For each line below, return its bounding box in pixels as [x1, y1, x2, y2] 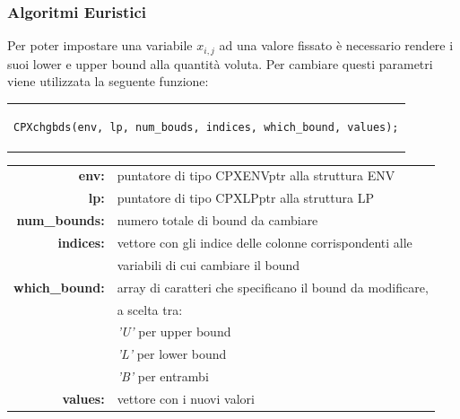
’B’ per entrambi [117, 367, 209, 386]
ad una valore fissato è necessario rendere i [219, 36, 454, 55]
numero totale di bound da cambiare [117, 211, 318, 230]
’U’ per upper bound [117, 322, 231, 341]
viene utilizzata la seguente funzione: [7, 72, 209, 91]
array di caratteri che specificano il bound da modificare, [117, 277, 429, 296]
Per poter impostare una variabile [7, 36, 193, 55]
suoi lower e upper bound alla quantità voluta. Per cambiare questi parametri [7, 54, 433, 73]
